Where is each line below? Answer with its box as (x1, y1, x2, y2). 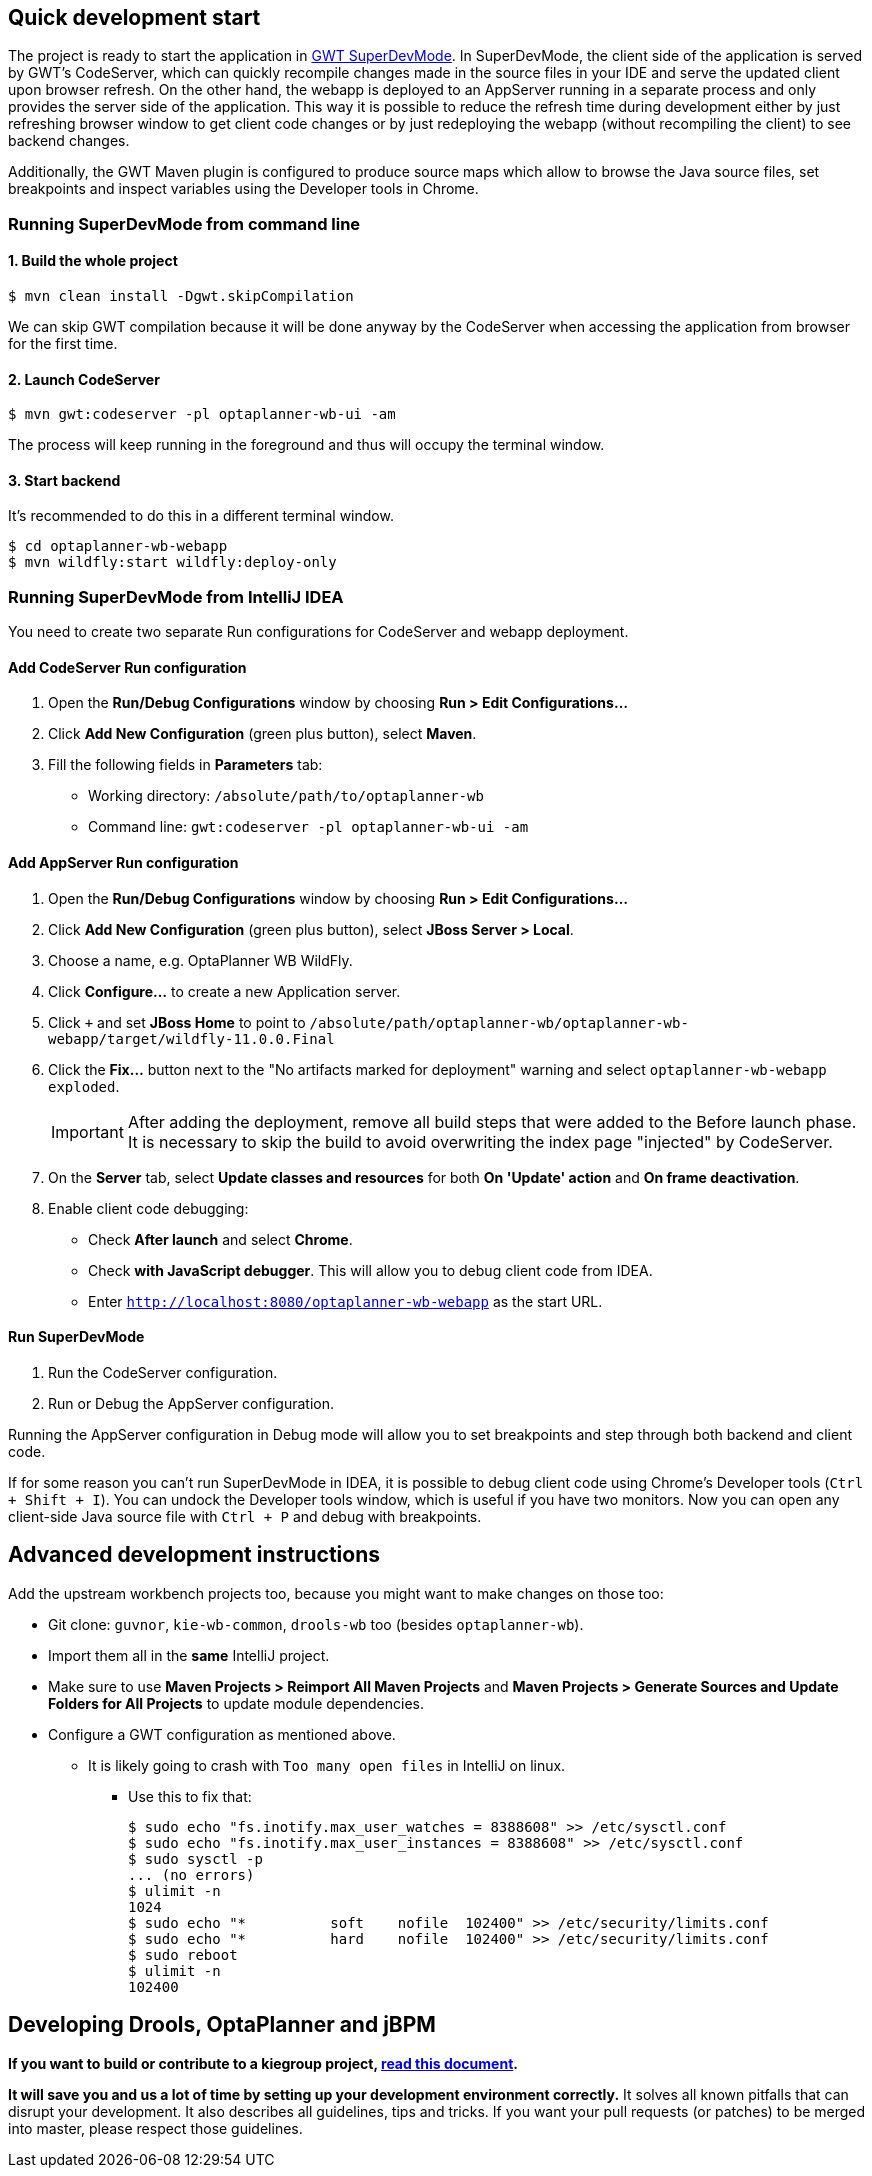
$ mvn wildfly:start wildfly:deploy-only (8, 554, 337, 571)
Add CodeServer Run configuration (8, 658, 247, 676)
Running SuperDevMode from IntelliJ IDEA (8, 586, 344, 607)
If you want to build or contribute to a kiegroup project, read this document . (8, 2054, 518, 2072)
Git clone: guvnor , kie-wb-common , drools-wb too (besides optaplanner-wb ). (48, 1615, 584, 1633)
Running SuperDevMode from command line (8, 213, 361, 234)
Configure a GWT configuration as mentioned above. (48, 1725, 396, 1743)
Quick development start (8, 5, 261, 30)
